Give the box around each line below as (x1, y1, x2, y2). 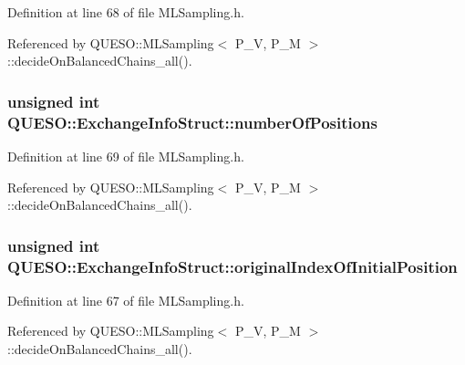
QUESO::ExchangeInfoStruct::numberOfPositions (7, 110, 378, 133)
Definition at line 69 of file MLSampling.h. (7, 146, 244, 165)
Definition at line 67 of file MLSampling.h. (7, 290, 244, 309)
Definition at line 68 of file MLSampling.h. (7, 3, 244, 21)
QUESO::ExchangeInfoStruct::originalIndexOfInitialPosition (7, 255, 458, 277)
